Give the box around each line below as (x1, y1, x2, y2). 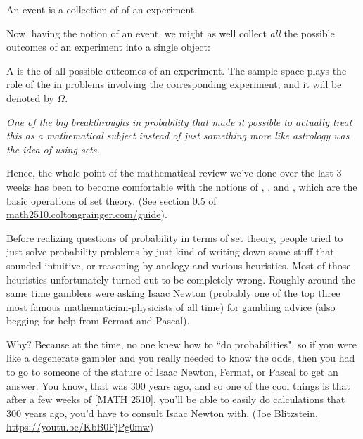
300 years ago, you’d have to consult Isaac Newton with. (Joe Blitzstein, (6, 405, 318, 420)
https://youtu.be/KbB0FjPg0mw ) (6, 419, 154, 434)
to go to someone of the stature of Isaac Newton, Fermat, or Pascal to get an (6, 364, 338, 379)
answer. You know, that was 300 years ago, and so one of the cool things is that (6, 378, 350, 393)
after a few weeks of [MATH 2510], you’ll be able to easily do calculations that (6, 392, 345, 407)
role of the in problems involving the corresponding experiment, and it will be (6, 77, 342, 91)
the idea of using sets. (6, 141, 100, 156)
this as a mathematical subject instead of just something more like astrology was (6, 128, 350, 143)
